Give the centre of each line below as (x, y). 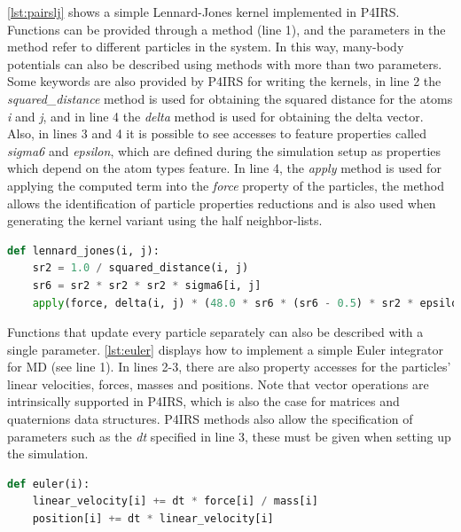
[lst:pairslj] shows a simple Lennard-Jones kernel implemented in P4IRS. (203, 12)
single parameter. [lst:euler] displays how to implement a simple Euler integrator (225, 349)
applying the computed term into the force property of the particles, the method (226, 185)
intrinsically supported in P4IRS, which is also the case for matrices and (203, 401)
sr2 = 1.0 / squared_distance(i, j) (141, 268)
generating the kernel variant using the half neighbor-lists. (165, 220)
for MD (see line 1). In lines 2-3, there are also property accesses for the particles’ (229, 367)
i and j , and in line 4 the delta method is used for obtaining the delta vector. (215, 116)
